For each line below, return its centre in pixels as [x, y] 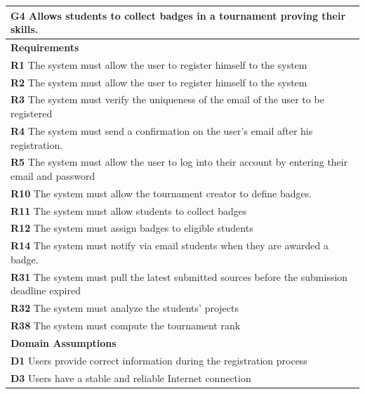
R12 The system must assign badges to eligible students [132, 228]
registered [32, 113]
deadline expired [46, 290]
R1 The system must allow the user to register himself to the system [159, 64]
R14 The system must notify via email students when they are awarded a [170, 245]
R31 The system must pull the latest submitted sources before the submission [179, 276]
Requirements [45, 47]
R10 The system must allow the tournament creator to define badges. [161, 193]
